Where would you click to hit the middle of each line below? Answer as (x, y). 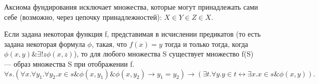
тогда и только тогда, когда (206, 44)
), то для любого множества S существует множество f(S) (164, 54)
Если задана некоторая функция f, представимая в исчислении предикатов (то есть (132, 34)
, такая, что (109, 44)
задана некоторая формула (45, 44)
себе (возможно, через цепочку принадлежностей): (83, 17)
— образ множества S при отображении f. (69, 63)
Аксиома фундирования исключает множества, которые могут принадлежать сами (131, 7)
